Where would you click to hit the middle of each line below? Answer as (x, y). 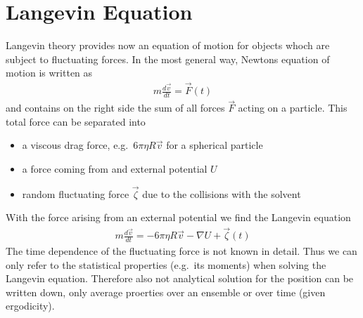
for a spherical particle (215, 145)
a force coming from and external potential (115, 168)
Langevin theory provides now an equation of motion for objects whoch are (168, 45)
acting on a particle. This (293, 108)
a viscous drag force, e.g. (75, 145)
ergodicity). (30, 306)
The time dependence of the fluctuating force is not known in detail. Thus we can (181, 251)
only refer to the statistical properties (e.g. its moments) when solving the (166, 264)
